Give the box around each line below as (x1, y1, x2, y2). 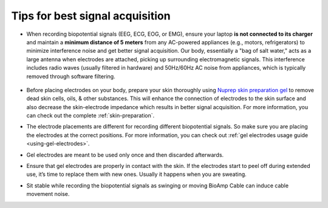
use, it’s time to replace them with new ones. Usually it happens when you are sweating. (26, 170, 247, 178)
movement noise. (26, 190, 70, 198)
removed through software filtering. (26, 73, 115, 80)
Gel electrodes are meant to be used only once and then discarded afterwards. (26, 151, 224, 158)
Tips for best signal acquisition (11, 9, 171, 22)
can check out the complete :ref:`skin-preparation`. (26, 112, 155, 119)
